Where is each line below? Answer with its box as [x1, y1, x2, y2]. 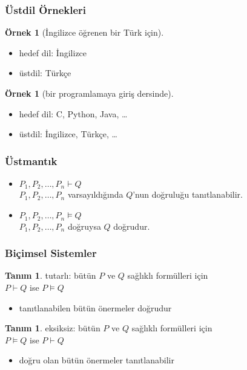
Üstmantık [5, 153, 58, 168]
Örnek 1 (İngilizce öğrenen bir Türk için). [5, 26, 164, 39]
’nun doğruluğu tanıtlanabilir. [133, 188, 243, 201]
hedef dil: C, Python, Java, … [19, 107, 128, 120]
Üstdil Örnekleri [5, 2, 87, 17]
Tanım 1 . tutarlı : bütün [5, 269, 96, 282]
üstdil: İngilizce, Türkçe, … [19, 128, 117, 140]
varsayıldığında [67, 188, 123, 201]
